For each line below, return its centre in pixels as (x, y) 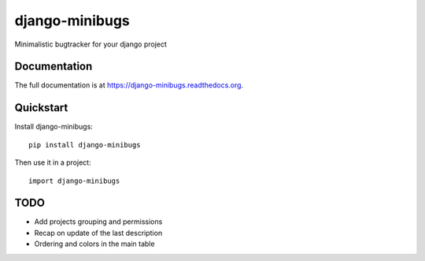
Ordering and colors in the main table (94, 244)
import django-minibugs (74, 181)
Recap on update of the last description (98, 233)
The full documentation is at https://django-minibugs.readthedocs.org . (129, 85)
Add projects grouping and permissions (98, 222)
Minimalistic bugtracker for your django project (91, 44)
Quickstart (41, 108)
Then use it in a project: (53, 162)
